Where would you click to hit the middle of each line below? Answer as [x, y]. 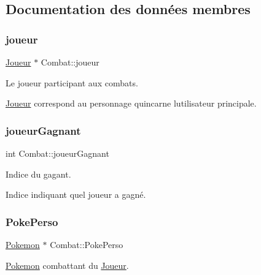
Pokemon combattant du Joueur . [67, 265]
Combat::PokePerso [87, 244]
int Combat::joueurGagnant [57, 153]
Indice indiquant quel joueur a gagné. [76, 194]
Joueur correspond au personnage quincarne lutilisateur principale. [131, 103]
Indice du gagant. [38, 174]
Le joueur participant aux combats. [72, 82]
